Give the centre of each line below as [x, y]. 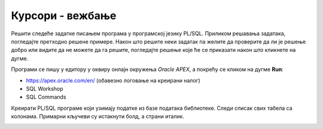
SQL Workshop [45, 88]
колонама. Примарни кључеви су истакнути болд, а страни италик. [98, 116]
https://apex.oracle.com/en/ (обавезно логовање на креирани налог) [113, 80]
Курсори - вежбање [64, 16]
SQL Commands [46, 97]
